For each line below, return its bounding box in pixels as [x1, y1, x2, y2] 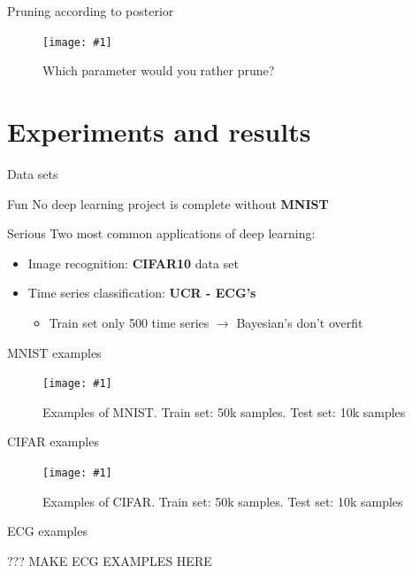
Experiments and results [7, 113, 311, 150]
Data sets [7, 164, 58, 182]
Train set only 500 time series [49, 313, 210, 331]
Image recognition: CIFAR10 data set [27, 253, 239, 272]
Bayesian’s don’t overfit [236, 313, 363, 331]
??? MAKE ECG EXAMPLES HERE [7, 551, 212, 569]
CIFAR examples [7, 432, 99, 451]
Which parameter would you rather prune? [42, 61, 275, 80]
